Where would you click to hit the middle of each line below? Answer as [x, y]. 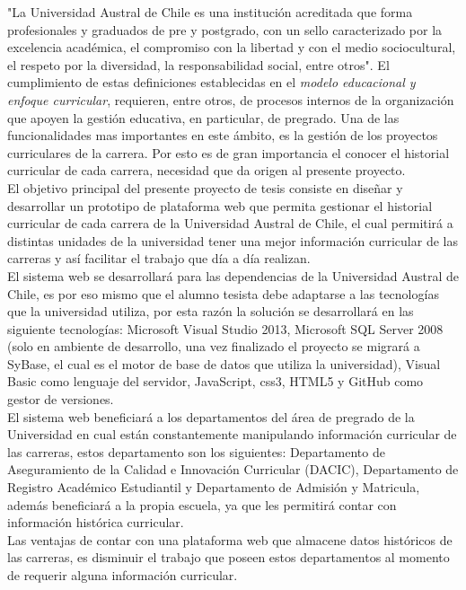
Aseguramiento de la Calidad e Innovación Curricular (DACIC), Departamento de [233, 469]
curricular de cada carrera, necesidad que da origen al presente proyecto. [207, 170]
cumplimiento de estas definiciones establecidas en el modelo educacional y [211, 82]
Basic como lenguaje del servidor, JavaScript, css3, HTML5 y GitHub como [215, 381]
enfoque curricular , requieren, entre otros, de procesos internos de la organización [231, 99]
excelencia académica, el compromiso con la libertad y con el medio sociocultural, [232, 47]
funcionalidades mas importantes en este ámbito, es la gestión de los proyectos [223, 135]
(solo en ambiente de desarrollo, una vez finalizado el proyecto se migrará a [214, 346]
